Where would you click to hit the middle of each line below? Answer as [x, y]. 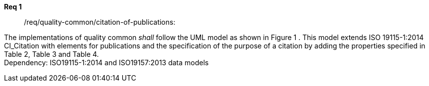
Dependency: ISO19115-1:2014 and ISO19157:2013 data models [107, 63]
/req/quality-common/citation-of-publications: [100, 22]
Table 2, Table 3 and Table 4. [52, 54]
